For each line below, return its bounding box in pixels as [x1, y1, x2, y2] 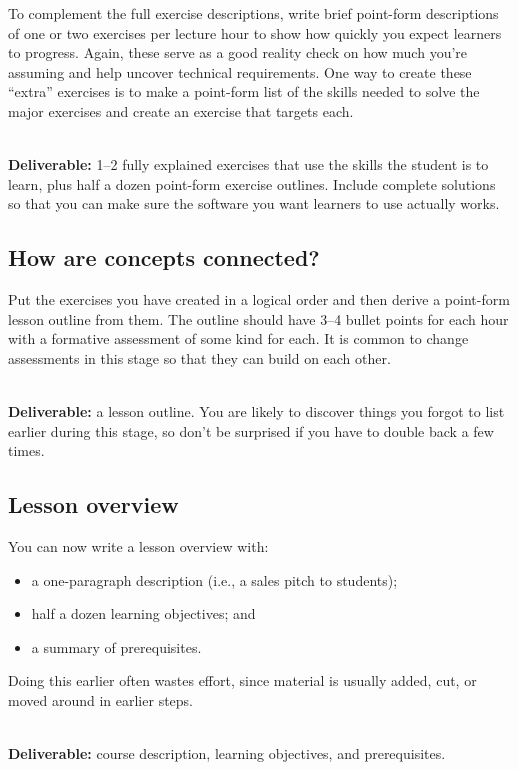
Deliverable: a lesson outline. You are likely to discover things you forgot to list [8, 401, 505, 422]
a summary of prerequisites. [31, 636, 202, 657]
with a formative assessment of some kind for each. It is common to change [8, 328, 469, 349]
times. [8, 440, 45, 461]
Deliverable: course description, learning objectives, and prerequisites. [8, 743, 446, 764]
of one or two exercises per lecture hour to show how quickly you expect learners [8, 22, 502, 43]
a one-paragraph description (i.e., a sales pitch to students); [31, 569, 398, 590]
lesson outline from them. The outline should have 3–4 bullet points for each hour [8, 308, 509, 329]
